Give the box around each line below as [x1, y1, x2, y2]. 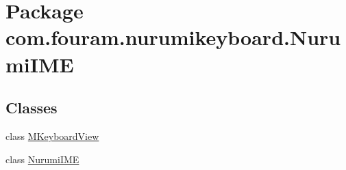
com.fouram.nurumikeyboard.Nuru [5, 23, 341, 51]
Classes [5, 97, 58, 118]
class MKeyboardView [5, 128, 99, 143]
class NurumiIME [5, 152, 79, 166]
